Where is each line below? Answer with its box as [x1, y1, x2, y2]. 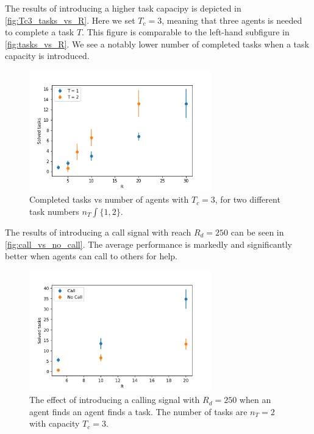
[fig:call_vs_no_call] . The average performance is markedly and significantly [5, 237, 292, 250]
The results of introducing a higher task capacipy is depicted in [5, 2, 241, 14]
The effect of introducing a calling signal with [29, 393, 200, 406]
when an [239, 393, 271, 406]
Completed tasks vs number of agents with [29, 193, 189, 206]
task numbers [29, 205, 79, 218]
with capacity [29, 417, 80, 430]
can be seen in [230, 226, 284, 239]
